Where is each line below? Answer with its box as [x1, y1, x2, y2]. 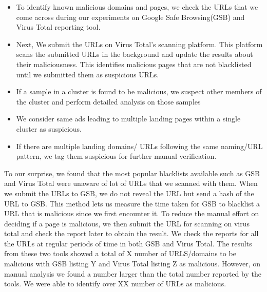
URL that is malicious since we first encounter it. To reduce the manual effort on [4, 208, 259, 219]
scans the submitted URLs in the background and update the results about [16, 49, 253, 59]
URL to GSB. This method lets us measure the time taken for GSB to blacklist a [4, 198, 260, 208]
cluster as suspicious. [16, 123, 82, 134]
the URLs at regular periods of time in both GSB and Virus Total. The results [4, 238, 252, 248]
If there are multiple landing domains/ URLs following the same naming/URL [16, 140, 263, 151]
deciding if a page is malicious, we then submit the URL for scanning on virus [4, 218, 250, 228]
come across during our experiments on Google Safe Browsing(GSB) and [16, 11, 245, 22]
